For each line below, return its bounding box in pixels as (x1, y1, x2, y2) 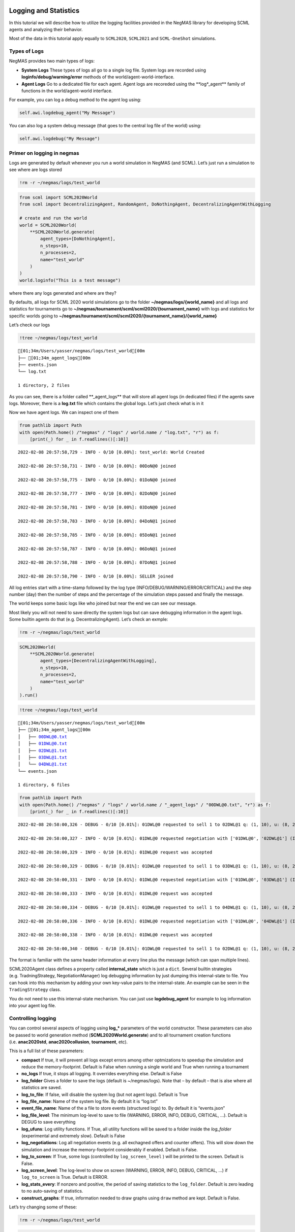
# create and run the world (19, 215, 87, 221)
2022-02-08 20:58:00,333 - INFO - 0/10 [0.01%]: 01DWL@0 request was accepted (18, 891, 212, 896)
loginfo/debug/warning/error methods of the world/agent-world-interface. (21, 74, 175, 80)
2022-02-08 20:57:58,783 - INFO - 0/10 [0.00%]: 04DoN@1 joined (18, 518, 177, 524)
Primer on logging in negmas (9, 149, 80, 156)
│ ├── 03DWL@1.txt (18, 754, 67, 760)
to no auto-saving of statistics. (21, 1188, 84, 1194)
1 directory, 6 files (18, 782, 70, 788)
